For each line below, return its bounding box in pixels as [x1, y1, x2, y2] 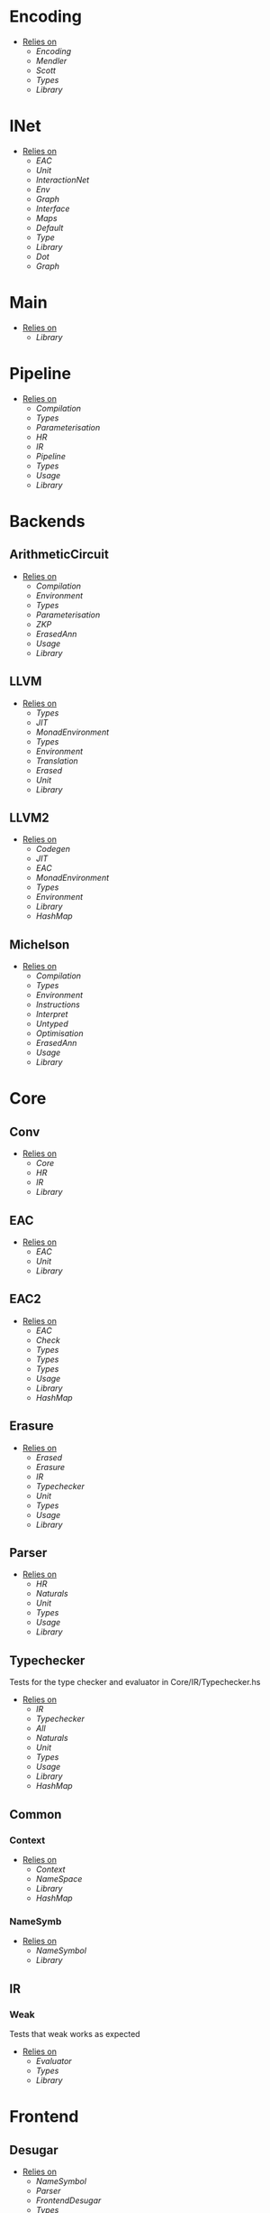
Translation [35, 755, 78, 766]
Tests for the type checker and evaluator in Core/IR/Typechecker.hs [9, 1677, 261, 1688]
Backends [9, 511, 85, 532]
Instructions [35, 999, 81, 1010]
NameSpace [35, 1873, 83, 1884]
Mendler [35, 55, 67, 66]
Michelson [9, 937, 70, 952]
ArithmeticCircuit [9, 547, 110, 562]
